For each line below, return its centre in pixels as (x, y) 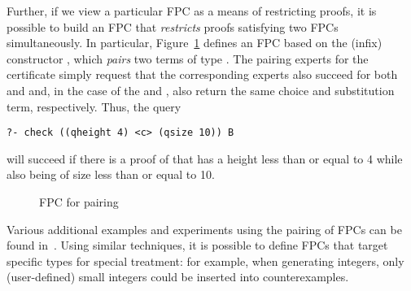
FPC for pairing (79, 202)
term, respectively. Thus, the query (94, 106)
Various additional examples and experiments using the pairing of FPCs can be (204, 229)
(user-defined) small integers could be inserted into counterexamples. (178, 277)
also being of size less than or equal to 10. (111, 174)
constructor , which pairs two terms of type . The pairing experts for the (188, 58)
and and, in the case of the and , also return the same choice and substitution (201, 90)
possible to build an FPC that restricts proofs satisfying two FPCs (173, 26)
